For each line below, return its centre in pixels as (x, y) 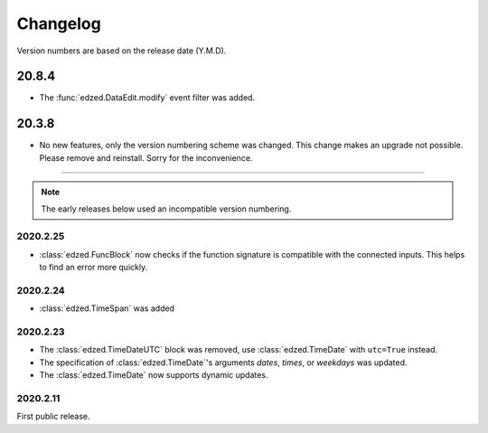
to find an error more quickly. (94, 268)
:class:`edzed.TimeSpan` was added (107, 308)
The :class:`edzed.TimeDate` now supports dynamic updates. (154, 375)
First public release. (53, 417)
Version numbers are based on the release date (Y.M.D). (122, 51)
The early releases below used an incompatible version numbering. (166, 209)
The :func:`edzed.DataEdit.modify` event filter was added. (147, 98)
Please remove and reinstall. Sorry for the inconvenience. (146, 157)
